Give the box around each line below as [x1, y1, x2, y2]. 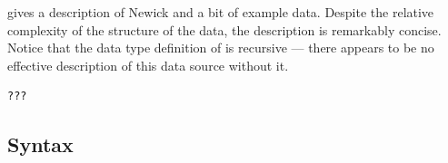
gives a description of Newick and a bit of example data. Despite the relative [7, 3, 434, 21]
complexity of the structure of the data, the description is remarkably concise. [7, 20, 442, 39]
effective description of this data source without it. [7, 55, 289, 74]
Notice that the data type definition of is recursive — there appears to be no [7, 38, 434, 57]
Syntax [7, 130, 74, 158]
